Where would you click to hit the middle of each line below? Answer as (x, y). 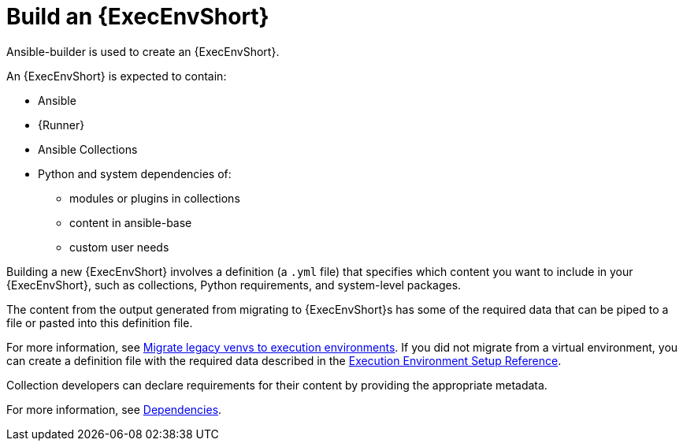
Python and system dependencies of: (135, 173)
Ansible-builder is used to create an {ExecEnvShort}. (143, 51)
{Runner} (61, 125)
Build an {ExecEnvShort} (138, 17)
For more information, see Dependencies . (114, 409)
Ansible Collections (88, 149)
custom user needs (119, 247)
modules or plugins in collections (155, 198)
